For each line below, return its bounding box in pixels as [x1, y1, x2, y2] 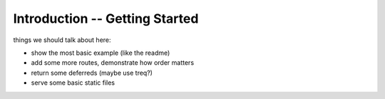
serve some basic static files [31, 78, 115, 87]
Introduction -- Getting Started [13, 11, 199, 26]
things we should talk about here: [13, 36, 111, 44]
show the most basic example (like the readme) [31, 48, 170, 57]
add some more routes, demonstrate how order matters [31, 58, 195, 67]
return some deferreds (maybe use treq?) [31, 68, 153, 77]
